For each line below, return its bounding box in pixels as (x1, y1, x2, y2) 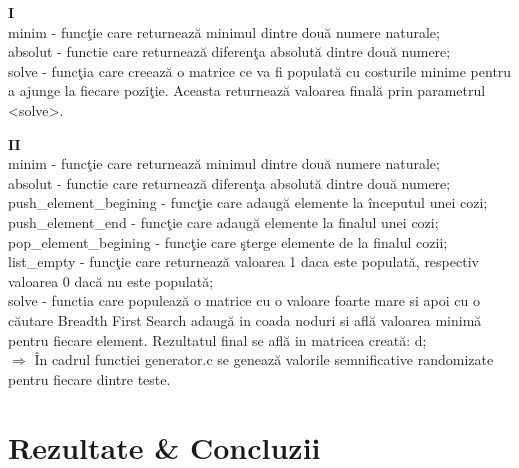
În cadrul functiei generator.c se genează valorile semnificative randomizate (34, 349, 494, 370)
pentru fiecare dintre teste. (8, 368, 171, 389)
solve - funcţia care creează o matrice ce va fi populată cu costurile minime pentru (8, 60, 512, 81)
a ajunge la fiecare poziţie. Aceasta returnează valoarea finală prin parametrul (8, 80, 486, 101)
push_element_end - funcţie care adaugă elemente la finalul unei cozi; (8, 211, 439, 232)
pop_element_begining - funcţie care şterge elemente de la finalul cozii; (8, 231, 448, 252)
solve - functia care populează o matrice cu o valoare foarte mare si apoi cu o (8, 290, 481, 311)
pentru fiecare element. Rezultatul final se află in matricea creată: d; (8, 329, 427, 350)
